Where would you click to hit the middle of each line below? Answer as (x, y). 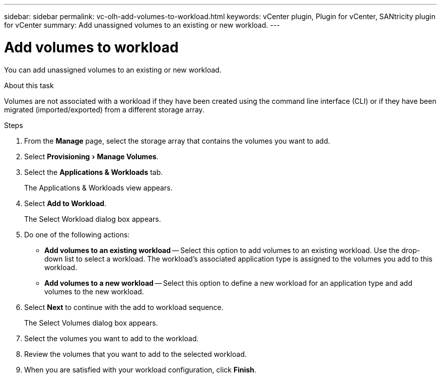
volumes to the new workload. (94, 291)
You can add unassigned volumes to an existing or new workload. (113, 70)
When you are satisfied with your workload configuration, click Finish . (140, 369)
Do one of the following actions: (77, 234)
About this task (29, 85)
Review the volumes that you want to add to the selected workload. (136, 354)
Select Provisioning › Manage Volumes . (91, 156)
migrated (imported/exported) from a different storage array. (104, 109)
